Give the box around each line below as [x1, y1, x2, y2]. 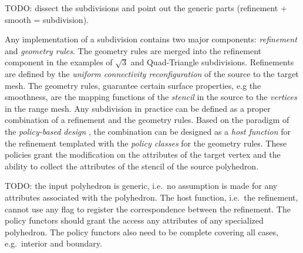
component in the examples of [5, 56, 113, 68]
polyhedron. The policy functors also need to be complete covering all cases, [5, 225, 278, 238]
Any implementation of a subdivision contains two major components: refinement [5, 33, 297, 45]
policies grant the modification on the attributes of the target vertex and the [5, 148, 281, 161]
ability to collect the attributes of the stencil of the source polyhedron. [5, 159, 259, 172]
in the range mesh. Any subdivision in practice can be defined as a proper [5, 102, 271, 114]
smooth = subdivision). [5, 13, 89, 25]
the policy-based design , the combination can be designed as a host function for [5, 125, 291, 137]
